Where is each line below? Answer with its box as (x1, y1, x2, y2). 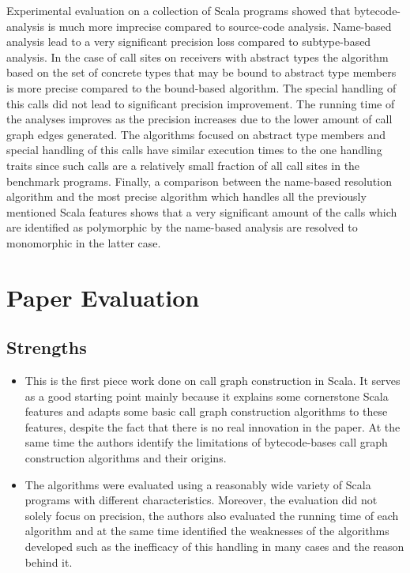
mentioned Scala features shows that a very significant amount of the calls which (6, 203, 397, 220)
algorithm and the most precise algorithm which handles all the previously (6, 188, 367, 205)
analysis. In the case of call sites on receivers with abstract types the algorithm (6, 48, 389, 65)
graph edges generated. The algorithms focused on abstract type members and (6, 126, 386, 142)
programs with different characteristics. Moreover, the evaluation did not (24, 492, 378, 508)
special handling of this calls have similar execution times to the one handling (6, 141, 382, 158)
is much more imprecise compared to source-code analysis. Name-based (47, 17, 392, 34)
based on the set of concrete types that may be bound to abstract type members (6, 64, 397, 81)
